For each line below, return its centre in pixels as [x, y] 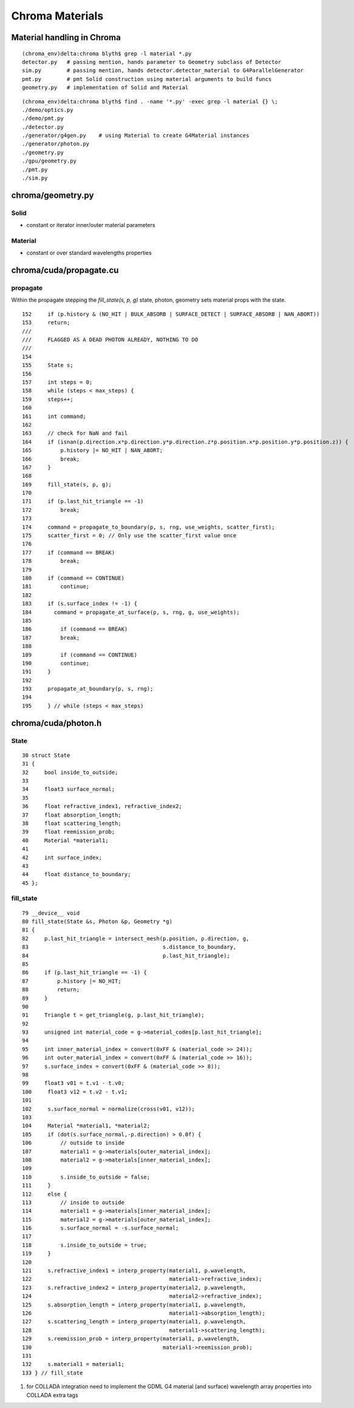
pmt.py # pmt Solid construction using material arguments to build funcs [147, 79]
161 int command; [54, 416]
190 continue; [56, 663]
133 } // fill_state [53, 1373]
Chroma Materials [57, 16]
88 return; [51, 990]
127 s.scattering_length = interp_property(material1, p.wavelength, [134, 1322]
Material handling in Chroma [66, 37]
